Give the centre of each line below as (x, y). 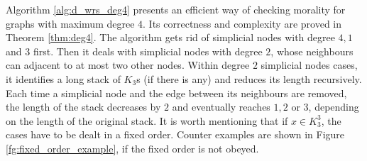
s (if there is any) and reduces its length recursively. (249, 78)
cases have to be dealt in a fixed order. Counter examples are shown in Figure (175, 134)
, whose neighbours (312, 51)
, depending (334, 107)
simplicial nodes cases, (309, 65)
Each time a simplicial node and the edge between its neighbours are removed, (176, 93)
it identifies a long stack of (63, 78)
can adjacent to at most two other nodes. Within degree (128, 65)
